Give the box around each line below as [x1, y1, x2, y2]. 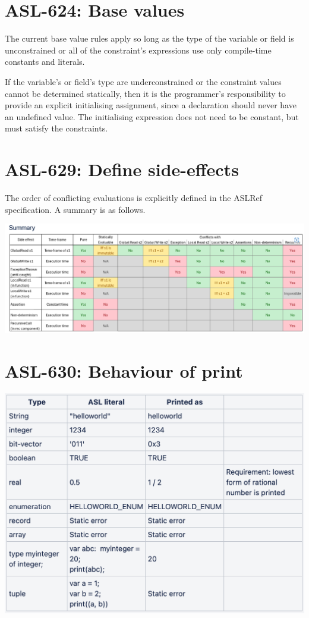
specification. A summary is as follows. [5, 203, 146, 215]
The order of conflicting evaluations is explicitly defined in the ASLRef [5, 192, 263, 203]
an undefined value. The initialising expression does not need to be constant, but [5, 110, 299, 123]
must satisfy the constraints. [5, 122, 108, 134]
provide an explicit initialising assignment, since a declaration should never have [5, 99, 297, 111]
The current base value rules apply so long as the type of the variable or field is [5, 32, 294, 45]
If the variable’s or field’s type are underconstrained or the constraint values [5, 75, 282, 87]
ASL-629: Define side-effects [5, 157, 239, 181]
